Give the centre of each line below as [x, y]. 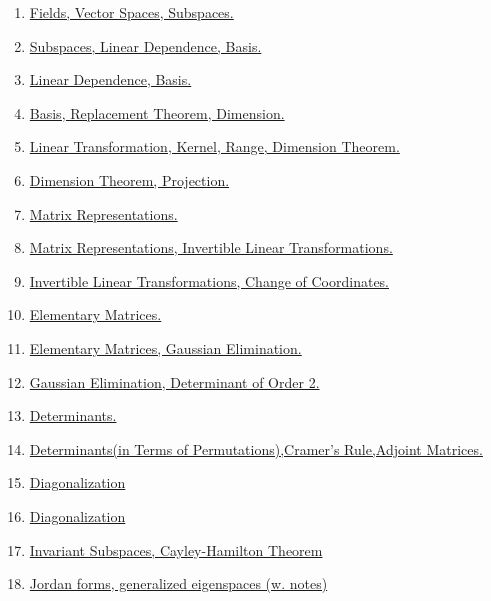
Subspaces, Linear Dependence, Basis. [145, 45]
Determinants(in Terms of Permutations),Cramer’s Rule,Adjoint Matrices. [256, 448]
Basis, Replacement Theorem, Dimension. [157, 112]
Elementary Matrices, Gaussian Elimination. [165, 347]
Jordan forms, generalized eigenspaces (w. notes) [178, 583]
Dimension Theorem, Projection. [129, 179]
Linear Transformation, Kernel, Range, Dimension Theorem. [214, 146]
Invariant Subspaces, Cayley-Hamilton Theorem [176, 549]
